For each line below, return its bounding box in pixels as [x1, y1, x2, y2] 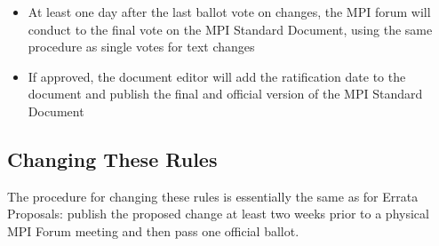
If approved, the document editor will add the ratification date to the [28, 67, 406, 85]
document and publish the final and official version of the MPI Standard [28, 84, 423, 103]
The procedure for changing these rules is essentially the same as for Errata [7, 186, 419, 205]
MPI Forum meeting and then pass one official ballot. [7, 221, 299, 240]
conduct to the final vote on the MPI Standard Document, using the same [28, 20, 433, 38]
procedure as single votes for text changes [28, 37, 255, 56]
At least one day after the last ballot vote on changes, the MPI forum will [28, 3, 431, 20]
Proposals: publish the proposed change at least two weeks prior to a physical [7, 204, 429, 223]
